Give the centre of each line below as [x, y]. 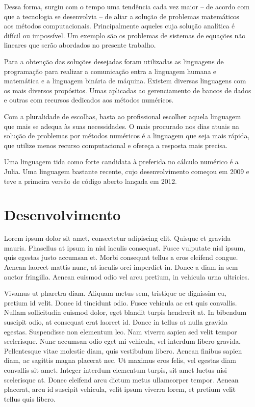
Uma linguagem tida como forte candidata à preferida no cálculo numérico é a [121, 162]
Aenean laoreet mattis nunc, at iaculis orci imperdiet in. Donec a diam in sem [121, 267]
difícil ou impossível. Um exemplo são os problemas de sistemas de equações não [125, 35]
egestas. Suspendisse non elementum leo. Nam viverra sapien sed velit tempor [121, 331]
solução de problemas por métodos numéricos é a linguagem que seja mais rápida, [127, 136]
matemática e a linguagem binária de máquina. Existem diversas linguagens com [125, 81]
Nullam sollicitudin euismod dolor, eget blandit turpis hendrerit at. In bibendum [125, 312]
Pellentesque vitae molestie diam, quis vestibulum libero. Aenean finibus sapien [123, 350]
